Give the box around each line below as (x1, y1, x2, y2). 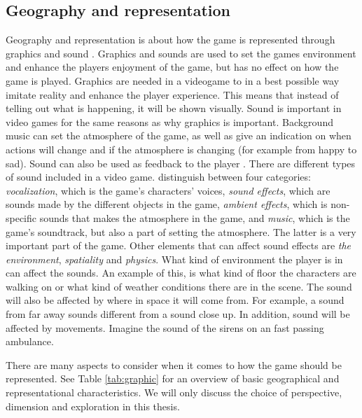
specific (6, 210, 37, 225)
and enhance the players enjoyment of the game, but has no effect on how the (6, 60, 339, 74)
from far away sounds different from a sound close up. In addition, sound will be (6, 307, 350, 321)
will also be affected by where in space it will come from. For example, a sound (6, 293, 344, 307)
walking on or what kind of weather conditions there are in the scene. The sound (6, 279, 352, 293)
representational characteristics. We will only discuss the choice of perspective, (6, 385, 342, 400)
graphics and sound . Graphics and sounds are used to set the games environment (6, 46, 356, 60)
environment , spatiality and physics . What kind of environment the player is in (6, 251, 343, 266)
